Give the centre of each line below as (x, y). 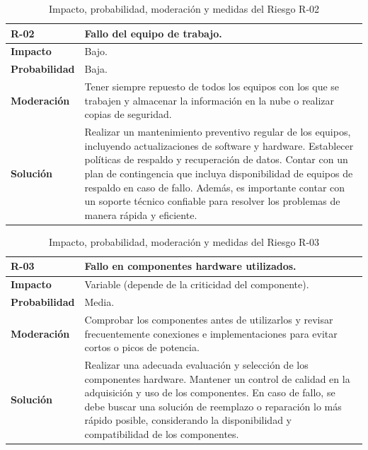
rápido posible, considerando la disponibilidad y (188, 420)
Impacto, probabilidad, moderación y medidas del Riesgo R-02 (184, 8)
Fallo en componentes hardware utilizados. (190, 266)
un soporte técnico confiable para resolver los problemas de (212, 201)
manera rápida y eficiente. (141, 214)
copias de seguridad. (128, 114)
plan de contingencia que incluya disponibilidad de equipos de (219, 173)
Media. (99, 302)
